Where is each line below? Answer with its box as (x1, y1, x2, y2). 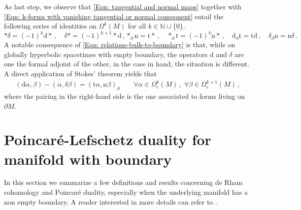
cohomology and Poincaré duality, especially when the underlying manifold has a (4, 187, 248, 197)
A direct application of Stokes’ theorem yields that (4, 68, 157, 79)
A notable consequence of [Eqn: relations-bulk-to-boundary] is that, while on (4, 39, 235, 50)
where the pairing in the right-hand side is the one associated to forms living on (4, 90, 245, 101)
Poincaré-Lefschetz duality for (4, 129, 211, 150)
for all (128, 21, 146, 31)
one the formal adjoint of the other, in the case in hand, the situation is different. (4, 59, 250, 69)
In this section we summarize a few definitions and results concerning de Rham (4, 177, 243, 187)
